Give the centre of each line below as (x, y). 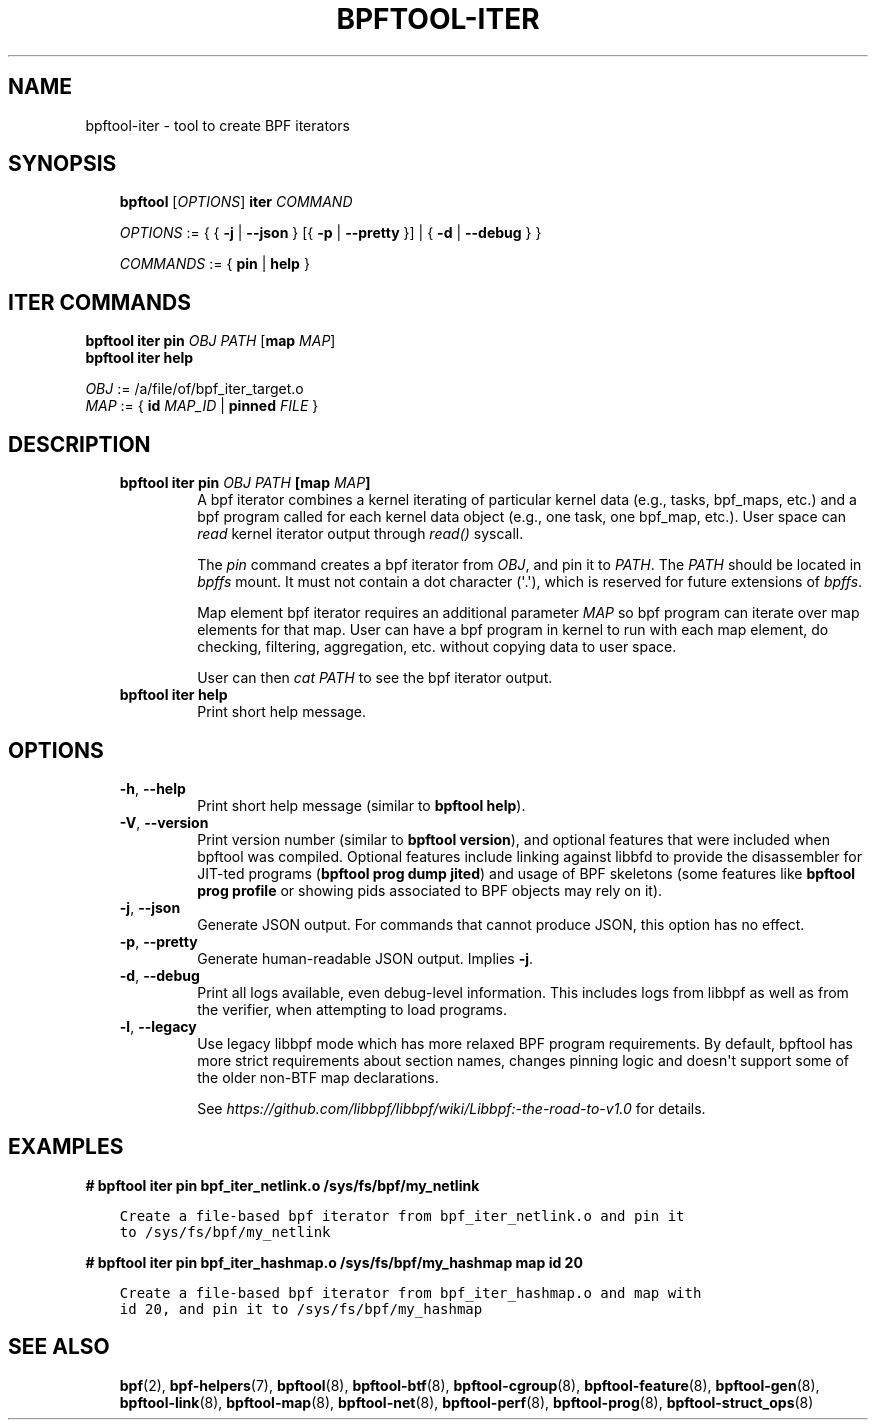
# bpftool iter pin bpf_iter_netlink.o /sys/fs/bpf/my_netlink (282, 1185)
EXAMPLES (66, 1147)
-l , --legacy (158, 1026)
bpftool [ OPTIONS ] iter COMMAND (236, 202)
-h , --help (152, 788)
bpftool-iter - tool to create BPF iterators (217, 125)
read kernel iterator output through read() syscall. (360, 534)
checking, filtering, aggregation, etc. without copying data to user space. (437, 647)
